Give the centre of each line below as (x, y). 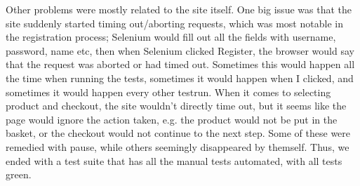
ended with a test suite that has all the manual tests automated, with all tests (174, 160)
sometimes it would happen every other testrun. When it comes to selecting (168, 92)
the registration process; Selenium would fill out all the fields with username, (171, 37)
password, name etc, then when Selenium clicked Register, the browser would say (180, 50)
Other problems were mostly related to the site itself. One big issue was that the (179, 9)
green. (19, 174)
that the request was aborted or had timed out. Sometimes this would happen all (180, 64)
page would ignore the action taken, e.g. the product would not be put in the (172, 119)
